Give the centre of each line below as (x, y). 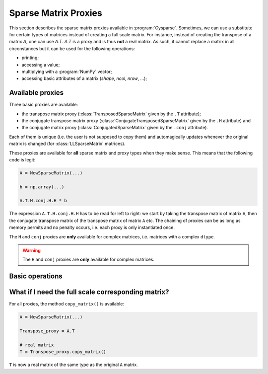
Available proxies (36, 93)
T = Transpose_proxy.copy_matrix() (63, 352)
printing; (30, 58)
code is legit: (22, 159)
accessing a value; (41, 65)
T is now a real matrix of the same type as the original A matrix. (74, 365)
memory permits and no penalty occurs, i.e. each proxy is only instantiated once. (92, 227)
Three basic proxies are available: (44, 105)
